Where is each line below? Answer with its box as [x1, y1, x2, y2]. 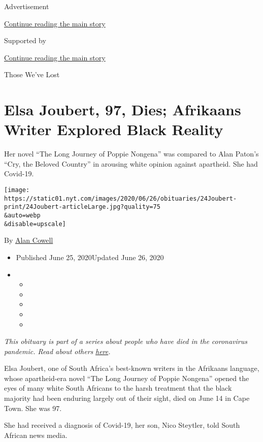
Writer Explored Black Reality [4, 119, 223, 140]
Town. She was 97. [4, 402, 62, 413]
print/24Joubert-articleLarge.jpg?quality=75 [4, 203, 160, 211]
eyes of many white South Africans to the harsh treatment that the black [4, 383, 232, 393]
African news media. [4, 429, 68, 440]
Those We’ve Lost [4, 69, 60, 80]
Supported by [4, 35, 46, 46]
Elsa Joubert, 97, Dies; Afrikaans [4, 99, 241, 120]
